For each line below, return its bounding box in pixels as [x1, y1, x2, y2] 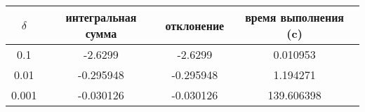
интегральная [65, 9, 137, 25]
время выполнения [245, 9, 345, 25]
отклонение [165, 17, 225, 34]
